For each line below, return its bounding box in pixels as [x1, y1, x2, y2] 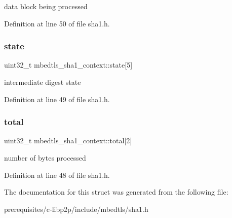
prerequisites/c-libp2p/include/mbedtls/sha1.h [4, 203, 148, 214]
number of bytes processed [4, 152, 86, 163]
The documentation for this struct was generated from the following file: [4, 186, 228, 197]
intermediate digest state [4, 77, 81, 87]
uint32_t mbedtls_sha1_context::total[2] [4, 135, 132, 146]
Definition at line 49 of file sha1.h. [4, 94, 110, 104]
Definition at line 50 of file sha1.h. [4, 18, 110, 28]
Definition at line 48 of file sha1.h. [4, 169, 110, 180]
